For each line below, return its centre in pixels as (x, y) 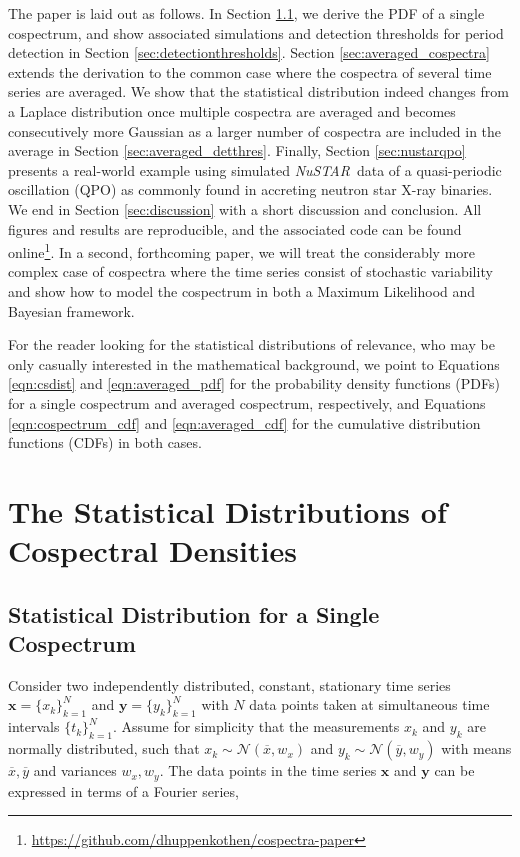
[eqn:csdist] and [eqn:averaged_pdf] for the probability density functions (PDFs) (254, 383)
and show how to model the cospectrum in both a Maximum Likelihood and (242, 290)
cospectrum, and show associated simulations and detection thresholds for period (256, 32)
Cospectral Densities (152, 550)
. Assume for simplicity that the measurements (256, 726)
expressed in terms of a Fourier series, (123, 790)
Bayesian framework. (71, 310)
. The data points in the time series (268, 770)
